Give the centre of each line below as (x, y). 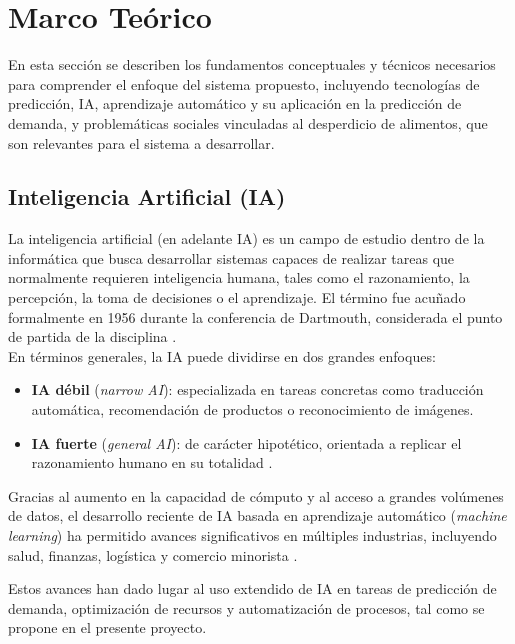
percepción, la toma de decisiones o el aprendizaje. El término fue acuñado (237, 297)
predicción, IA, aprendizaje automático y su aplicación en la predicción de (235, 103)
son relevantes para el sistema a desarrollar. (141, 142)
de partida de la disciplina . (92, 336)
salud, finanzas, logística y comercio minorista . (153, 554)
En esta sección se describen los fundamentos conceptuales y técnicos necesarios (252, 64)
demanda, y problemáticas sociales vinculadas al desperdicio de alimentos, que (248, 122)
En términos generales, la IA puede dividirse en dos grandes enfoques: (222, 355)
